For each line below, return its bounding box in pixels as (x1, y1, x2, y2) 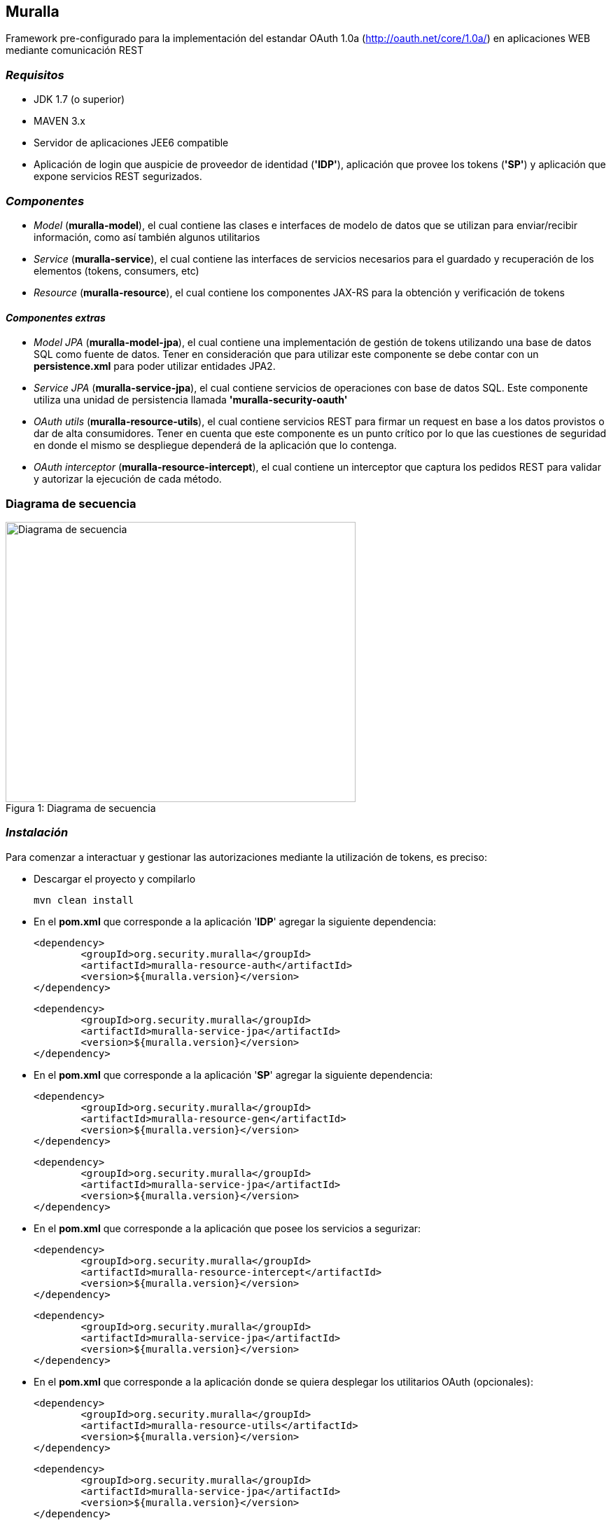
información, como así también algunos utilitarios (34, 230, 260, 243)
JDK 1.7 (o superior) (34, 93, 125, 106)
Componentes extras (6, 311, 106, 324)
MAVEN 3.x (34, 115, 85, 127)
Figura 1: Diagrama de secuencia (6, 801, 156, 814)
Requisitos (6, 67, 64, 82)
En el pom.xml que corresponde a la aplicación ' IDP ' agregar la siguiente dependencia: (34, 915, 437, 927)
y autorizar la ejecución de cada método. (34, 473, 222, 485)
